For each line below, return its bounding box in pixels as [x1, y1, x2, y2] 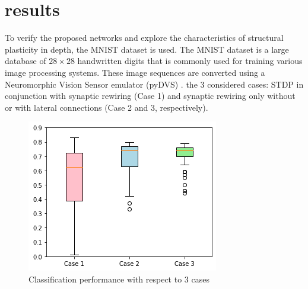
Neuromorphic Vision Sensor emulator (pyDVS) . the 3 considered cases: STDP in [5, 78, 304, 90]
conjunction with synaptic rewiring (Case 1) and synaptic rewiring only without [5, 89, 296, 102]
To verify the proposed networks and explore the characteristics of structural [5, 31, 284, 44]
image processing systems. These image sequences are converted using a [5, 66, 265, 78]
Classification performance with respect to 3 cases [28, 272, 209, 285]
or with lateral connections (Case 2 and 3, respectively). [5, 101, 208, 113]
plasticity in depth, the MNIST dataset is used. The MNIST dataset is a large [5, 43, 289, 55]
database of [5, 54, 46, 67]
